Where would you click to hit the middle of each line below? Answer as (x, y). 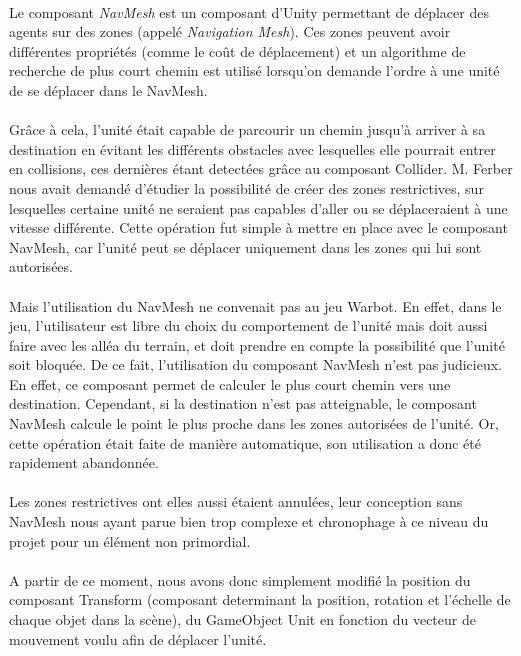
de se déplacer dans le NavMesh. (108, 89)
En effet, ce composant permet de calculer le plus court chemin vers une (230, 383)
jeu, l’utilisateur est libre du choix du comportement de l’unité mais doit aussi (248, 325)
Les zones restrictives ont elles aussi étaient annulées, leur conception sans (236, 501)
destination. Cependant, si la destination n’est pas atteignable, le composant (243, 403)
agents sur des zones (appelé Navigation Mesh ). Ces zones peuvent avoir (230, 31)
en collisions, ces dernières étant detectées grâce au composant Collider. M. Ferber (261, 168)
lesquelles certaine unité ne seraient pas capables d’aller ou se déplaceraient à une (258, 207)
